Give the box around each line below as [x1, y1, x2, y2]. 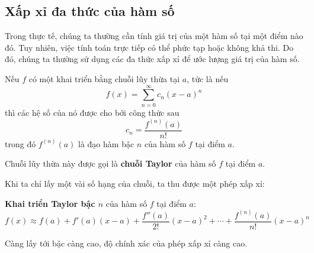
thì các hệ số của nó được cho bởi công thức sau [5, 106, 180, 118]
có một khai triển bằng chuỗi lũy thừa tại [28, 72, 180, 85]
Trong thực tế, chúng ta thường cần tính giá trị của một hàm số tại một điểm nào [5, 30, 303, 42]
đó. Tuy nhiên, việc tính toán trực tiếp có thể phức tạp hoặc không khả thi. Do [5, 41, 294, 53]
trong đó [5, 137, 36, 150]
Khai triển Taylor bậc [5, 197, 95, 209]
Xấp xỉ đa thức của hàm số [5, 2, 175, 20]
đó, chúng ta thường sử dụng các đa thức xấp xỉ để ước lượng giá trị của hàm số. [5, 53, 300, 65]
